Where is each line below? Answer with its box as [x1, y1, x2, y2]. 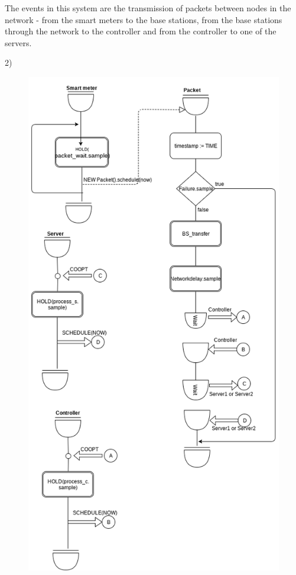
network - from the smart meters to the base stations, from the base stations [5, 13, 282, 25]
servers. [5, 36, 32, 49]
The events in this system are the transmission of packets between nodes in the [5, 2, 291, 14]
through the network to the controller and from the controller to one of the [5, 25, 277, 37]
